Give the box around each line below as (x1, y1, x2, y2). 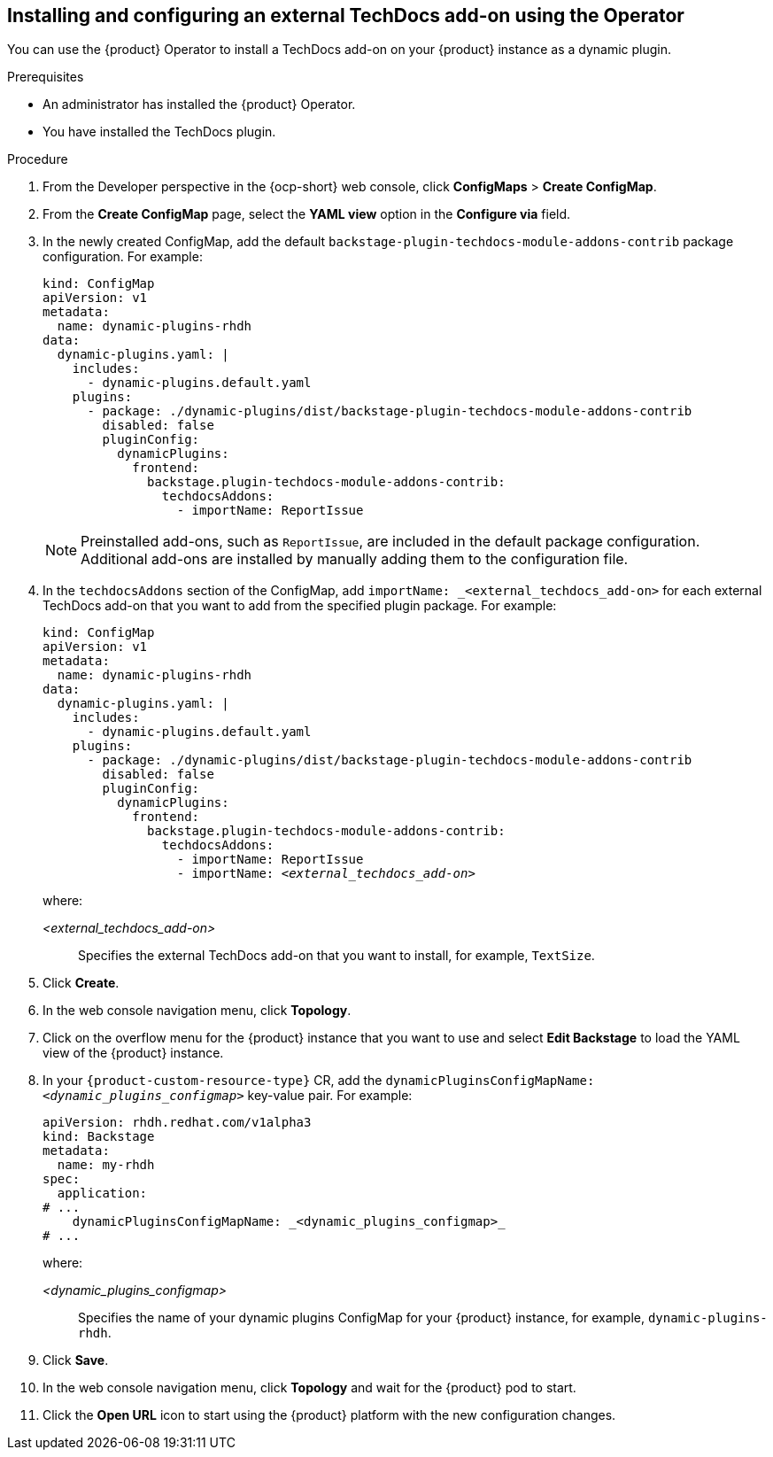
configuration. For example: (43, 249, 203, 265)
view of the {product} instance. (43, 1045, 224, 1061)
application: (57, 1186, 148, 1201)
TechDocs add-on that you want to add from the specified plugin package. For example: (43, 598, 557, 614)
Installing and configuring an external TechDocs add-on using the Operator (7, 4, 684, 27)
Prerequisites (7, 69, 84, 85)
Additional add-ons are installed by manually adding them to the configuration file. (81, 550, 629, 569)
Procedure (7, 151, 68, 167)
